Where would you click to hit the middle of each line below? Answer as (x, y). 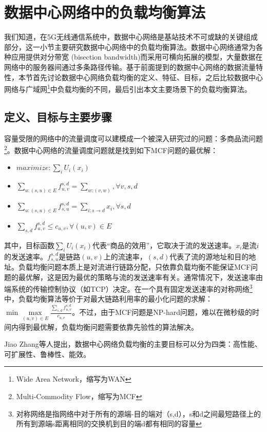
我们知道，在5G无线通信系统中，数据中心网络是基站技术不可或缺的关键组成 (131, 37)
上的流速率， (125, 256)
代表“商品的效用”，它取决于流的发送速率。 (164, 245)
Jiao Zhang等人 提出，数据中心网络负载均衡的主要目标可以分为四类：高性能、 (133, 344)
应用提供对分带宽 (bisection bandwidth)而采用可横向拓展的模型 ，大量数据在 (137, 57)
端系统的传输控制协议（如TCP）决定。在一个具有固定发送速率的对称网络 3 (128, 288)
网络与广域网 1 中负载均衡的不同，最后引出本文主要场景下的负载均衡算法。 (128, 88)
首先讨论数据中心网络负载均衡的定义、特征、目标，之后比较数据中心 (148, 77)
